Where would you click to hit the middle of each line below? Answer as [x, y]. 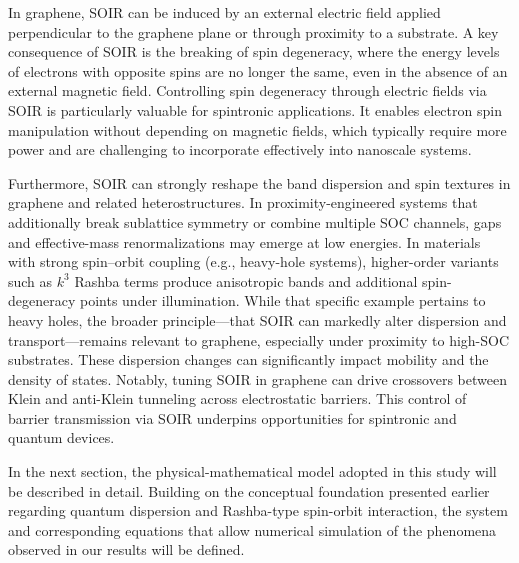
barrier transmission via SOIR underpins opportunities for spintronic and [232, 417]
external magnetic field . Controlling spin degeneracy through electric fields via [247, 90]
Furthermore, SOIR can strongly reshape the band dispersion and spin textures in [259, 182]
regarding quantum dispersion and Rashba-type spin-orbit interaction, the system [258, 510]
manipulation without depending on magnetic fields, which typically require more [257, 129]
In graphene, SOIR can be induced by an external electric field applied [224, 12]
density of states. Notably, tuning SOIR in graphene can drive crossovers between [257, 378]
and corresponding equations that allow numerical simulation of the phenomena [252, 529]
